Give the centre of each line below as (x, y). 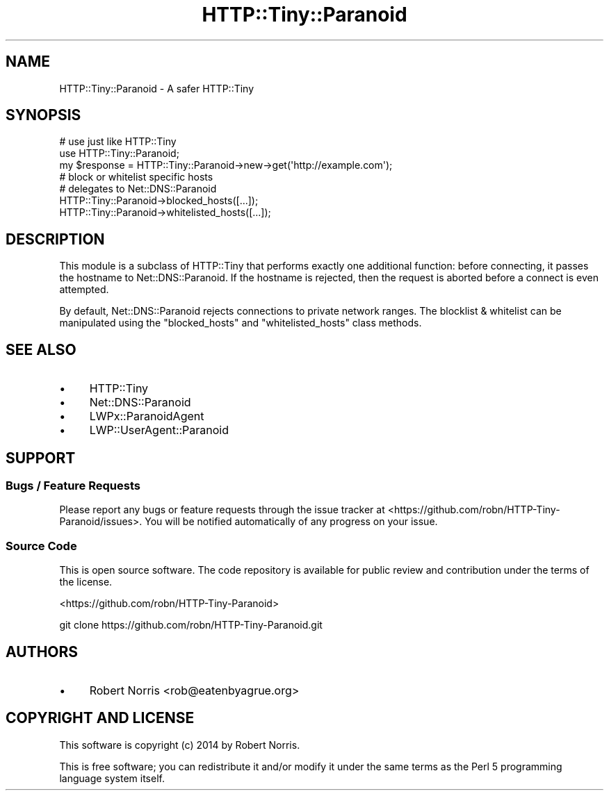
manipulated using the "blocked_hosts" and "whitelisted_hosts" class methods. (241, 323)
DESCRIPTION (55, 239)
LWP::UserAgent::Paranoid (159, 430)
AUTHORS (42, 652)
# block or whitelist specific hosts (136, 177)
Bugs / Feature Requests (73, 485)
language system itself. (112, 778)
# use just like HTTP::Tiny (118, 142)
